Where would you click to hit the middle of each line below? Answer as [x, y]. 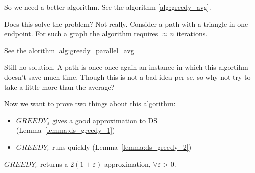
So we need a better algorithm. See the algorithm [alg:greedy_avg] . [108, 7]
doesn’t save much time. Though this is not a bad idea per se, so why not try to [127, 76]
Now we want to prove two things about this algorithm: [90, 104]
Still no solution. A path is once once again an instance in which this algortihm [126, 67]
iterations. [192, 33]
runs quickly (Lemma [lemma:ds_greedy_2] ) [122, 147]
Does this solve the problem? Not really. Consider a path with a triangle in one [126, 23]
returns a [54, 164]
